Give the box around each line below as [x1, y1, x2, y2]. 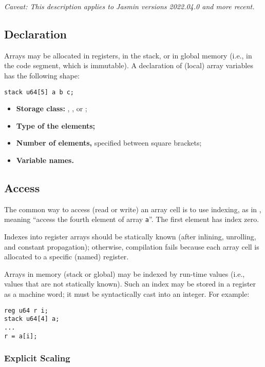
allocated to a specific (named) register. [4, 251, 129, 262]
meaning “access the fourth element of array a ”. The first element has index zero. [4, 214, 259, 225]
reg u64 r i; [4, 307, 48, 314]
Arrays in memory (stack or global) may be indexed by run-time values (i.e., [4, 268, 245, 279]
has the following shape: [4, 70, 80, 80]
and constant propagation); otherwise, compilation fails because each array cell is [4, 241, 259, 252]
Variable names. [16, 155, 74, 166]
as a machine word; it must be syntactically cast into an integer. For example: [4, 289, 250, 299]
